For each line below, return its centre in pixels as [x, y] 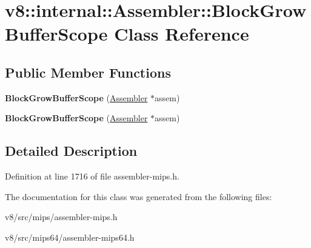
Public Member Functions [88, 72]
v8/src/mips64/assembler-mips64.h [70, 237]
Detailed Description [71, 151]
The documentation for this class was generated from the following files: [139, 196]
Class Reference [182, 34]
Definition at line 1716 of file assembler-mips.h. [92, 176]
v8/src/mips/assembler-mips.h [61, 217]
